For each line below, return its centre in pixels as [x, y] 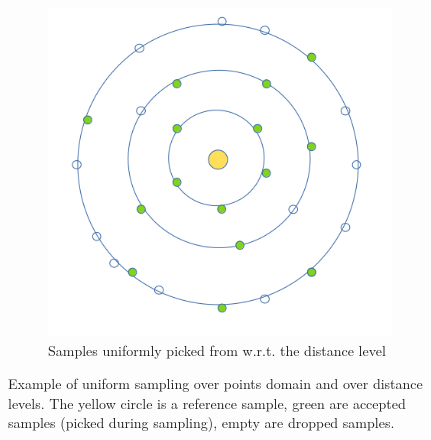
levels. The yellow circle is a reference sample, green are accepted [207, 402]
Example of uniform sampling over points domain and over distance [215, 383]
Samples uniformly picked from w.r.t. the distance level [217, 349]
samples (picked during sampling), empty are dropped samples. [201, 422]
